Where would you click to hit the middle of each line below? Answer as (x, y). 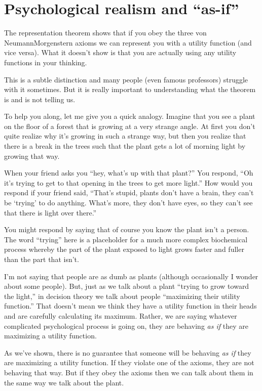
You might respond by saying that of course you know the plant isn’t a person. (127, 229)
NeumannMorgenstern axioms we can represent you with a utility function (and (128, 42)
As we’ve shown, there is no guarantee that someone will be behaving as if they (128, 352)
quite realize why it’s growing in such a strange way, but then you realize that (125, 136)
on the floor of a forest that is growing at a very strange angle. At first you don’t (130, 126)
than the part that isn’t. (42, 259)
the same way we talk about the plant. (64, 382)
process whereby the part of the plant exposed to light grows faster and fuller (124, 249)
